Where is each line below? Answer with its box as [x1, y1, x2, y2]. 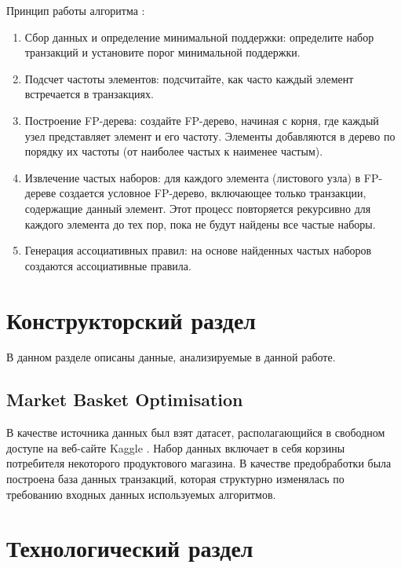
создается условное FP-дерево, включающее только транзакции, [59, 185, 366, 201]
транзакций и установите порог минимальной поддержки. [24, 44, 301, 60]
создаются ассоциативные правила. [24, 257, 191, 273]
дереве [24, 185, 57, 201]
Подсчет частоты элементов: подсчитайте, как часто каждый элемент [24, 70, 354, 86]
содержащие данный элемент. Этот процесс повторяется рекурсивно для [24, 200, 371, 216]
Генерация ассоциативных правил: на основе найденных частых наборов [24, 242, 372, 258]
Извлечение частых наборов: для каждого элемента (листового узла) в [24, 169, 361, 185]
